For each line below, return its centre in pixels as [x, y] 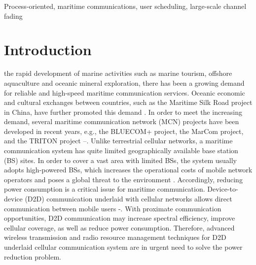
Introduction [48, 50]
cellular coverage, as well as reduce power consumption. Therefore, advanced [119, 227]
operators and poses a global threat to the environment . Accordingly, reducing [123, 179]
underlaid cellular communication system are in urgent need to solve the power [123, 247]
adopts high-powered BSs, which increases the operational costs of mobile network [128, 170]
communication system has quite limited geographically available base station [121, 150]
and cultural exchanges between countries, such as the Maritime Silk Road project [128, 102]
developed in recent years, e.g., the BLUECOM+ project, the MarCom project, [124, 131]
